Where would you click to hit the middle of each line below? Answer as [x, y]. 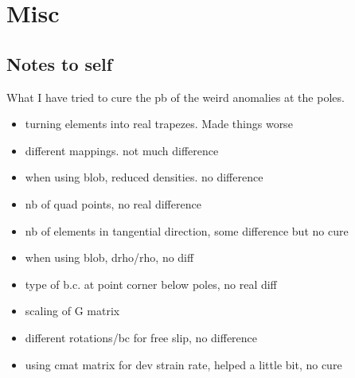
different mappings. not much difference [122, 150]
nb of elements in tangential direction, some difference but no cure [187, 230]
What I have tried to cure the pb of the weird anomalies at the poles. [176, 97]
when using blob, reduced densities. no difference [144, 177]
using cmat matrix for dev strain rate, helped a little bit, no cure [183, 364]
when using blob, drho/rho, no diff [109, 257]
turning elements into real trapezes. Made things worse [159, 124]
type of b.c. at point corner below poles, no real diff [151, 284]
